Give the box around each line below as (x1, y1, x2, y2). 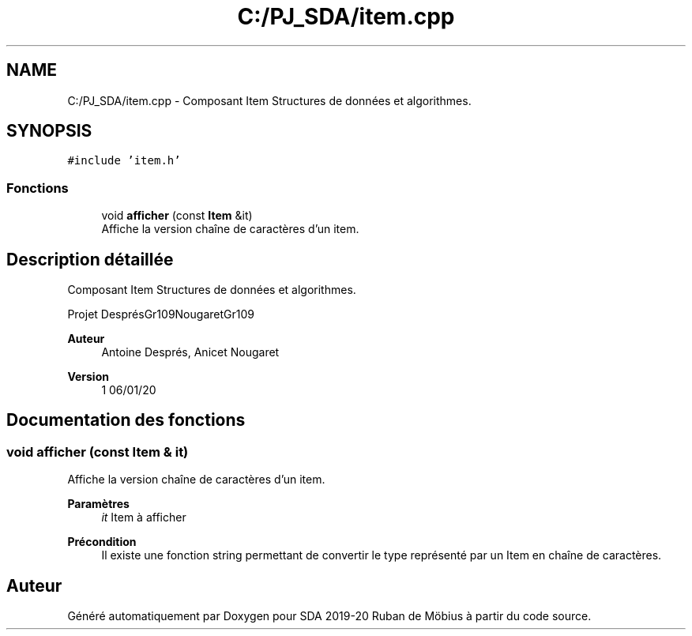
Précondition (67, 535, 137, 549)
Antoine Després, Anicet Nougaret (101, 345, 280, 359)
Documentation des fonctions (6, 410, 246, 431)
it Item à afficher (101, 510, 186, 525)
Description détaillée (6, 249, 174, 269)
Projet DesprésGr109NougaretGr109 (67, 307, 254, 322)
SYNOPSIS (6, 121, 92, 141)
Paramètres (67, 497, 130, 511)
